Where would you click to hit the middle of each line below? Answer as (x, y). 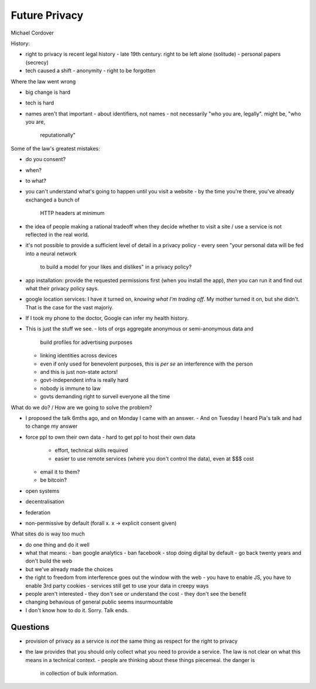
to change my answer (51, 426)
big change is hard (48, 92)
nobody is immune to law (70, 388)
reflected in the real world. (57, 234)
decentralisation (45, 502)
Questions (30, 627)
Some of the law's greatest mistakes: (56, 148)
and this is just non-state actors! (79, 372)
